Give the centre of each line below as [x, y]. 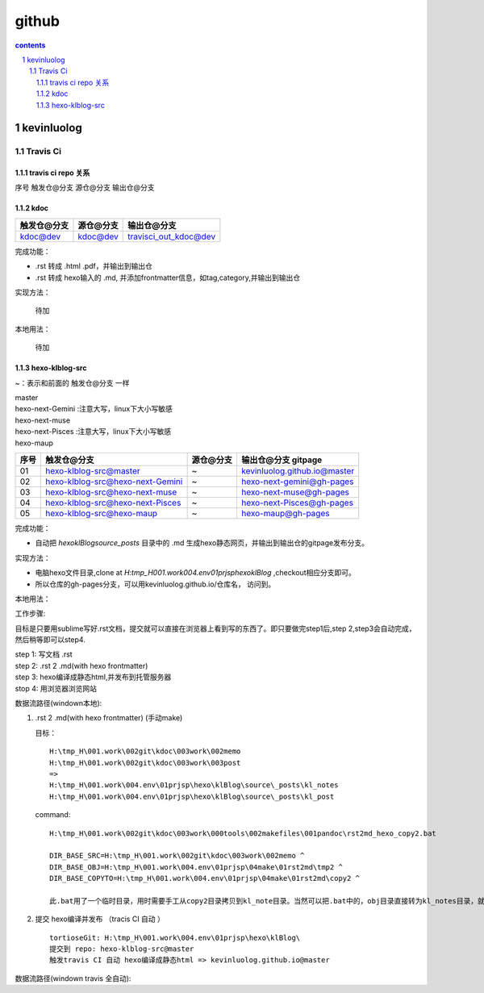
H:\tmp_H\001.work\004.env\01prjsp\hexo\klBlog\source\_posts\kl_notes [194, 785]
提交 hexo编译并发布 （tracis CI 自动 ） [100, 919]
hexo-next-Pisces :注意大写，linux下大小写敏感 [93, 432]
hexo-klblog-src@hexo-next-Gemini [114, 482]
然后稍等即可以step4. [50, 640]
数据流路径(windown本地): [58, 703]
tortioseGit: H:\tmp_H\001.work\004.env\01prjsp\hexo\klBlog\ [175, 937]
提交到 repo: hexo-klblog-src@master [122, 949]
